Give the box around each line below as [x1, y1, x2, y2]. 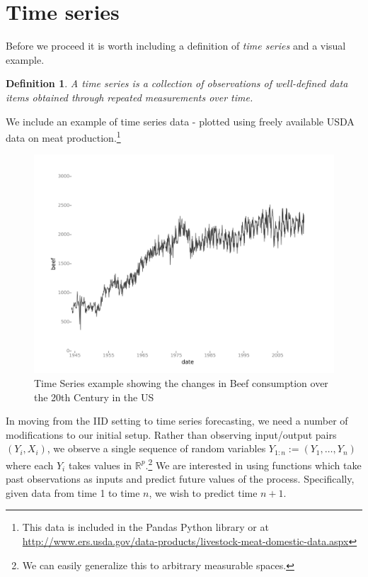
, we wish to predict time [149, 485, 258, 500]
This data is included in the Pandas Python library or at [22, 520, 269, 534]
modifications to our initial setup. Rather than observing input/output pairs [6, 427, 337, 442]
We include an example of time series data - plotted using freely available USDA [6, 113, 355, 128]
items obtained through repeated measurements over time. [6, 89, 253, 104]
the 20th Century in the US [34, 389, 154, 404]
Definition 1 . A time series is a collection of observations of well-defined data [6, 76, 348, 91]
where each [6, 457, 54, 472]
